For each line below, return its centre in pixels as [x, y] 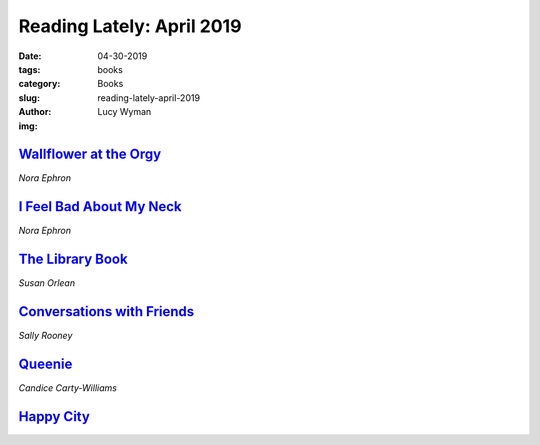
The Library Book [73, 259]
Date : [30, 56]
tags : [29, 69]
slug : [29, 97]
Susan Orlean [46, 283]
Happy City [54, 416]
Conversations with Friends [106, 311]
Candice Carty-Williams [67, 388]
